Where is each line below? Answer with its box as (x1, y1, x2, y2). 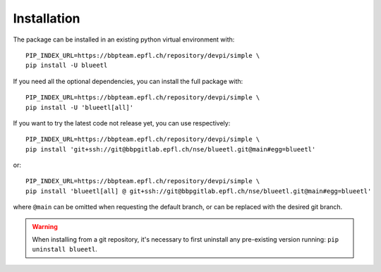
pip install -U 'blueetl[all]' (25, 103, 134, 111)
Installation (13, 11, 80, 26)
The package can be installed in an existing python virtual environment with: (13, 35, 235, 44)
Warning (32, 222, 58, 230)
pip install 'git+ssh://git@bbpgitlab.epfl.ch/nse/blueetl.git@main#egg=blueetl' (25, 145, 316, 153)
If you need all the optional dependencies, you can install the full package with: (13, 77, 243, 85)
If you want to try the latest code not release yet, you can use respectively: (13, 118, 231, 127)
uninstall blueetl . (32, 245, 98, 254)
